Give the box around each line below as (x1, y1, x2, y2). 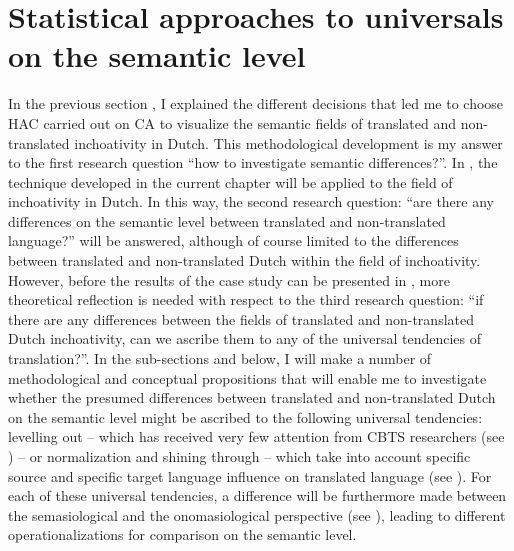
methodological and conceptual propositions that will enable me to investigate (8, 367, 487, 388)
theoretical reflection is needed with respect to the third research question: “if (8, 289, 484, 310)
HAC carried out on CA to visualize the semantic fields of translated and (8, 112, 457, 133)
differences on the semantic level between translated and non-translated (8, 210, 446, 231)
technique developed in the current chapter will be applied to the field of (8, 171, 453, 192)
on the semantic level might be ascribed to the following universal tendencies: (8, 406, 483, 427)
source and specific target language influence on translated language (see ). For (8, 465, 492, 486)
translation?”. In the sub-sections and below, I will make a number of (8, 348, 432, 369)
